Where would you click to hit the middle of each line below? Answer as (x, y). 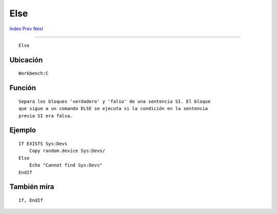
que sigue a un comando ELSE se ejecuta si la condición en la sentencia (113, 109)
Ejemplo (23, 130)
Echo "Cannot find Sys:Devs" (66, 165)
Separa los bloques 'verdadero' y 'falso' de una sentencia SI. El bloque (115, 101)
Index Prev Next (26, 29)
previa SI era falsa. (46, 116)
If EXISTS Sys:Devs (43, 144)
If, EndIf (31, 200)
